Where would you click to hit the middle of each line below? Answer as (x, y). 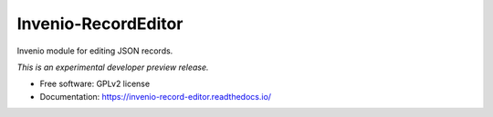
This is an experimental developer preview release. (113, 67)
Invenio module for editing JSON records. (95, 51)
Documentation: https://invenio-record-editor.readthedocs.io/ (156, 96)
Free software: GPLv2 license (95, 84)
